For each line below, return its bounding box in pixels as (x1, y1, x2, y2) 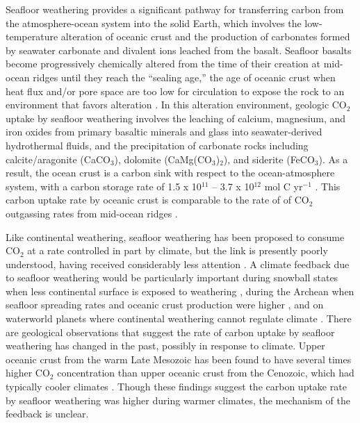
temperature (6, 29, 58, 44)
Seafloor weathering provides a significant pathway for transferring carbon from (6, 2, 344, 16)
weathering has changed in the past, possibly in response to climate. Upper (6, 338, 325, 353)
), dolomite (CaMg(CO (114, 151, 213, 166)
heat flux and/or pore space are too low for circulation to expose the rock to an (6, 83, 345, 98)
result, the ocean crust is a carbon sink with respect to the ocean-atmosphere (6, 165, 335, 180)
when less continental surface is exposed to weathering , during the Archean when (6, 283, 354, 298)
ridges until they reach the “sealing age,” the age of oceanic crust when (33, 69, 336, 84)
